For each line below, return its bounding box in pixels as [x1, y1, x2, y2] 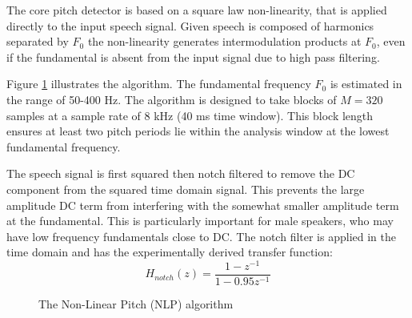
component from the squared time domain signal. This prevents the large [6, 180, 365, 197]
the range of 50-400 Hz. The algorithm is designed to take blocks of [6, 91, 337, 107]
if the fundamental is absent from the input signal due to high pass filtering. [6, 48, 380, 65]
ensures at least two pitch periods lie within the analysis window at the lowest [6, 123, 390, 139]
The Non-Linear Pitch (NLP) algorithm [38, 296, 234, 312]
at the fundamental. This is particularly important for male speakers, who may [6, 212, 394, 229]
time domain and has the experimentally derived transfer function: [6, 244, 333, 260]
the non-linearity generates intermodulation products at [87, 33, 362, 50]
